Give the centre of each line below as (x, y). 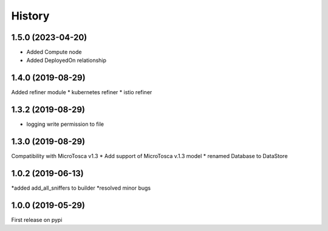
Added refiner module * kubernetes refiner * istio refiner (82, 92)
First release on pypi (37, 219)
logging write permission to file (65, 124)
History (30, 16)
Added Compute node (54, 52)
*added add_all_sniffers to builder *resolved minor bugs (81, 188)
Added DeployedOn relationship (66, 60)
